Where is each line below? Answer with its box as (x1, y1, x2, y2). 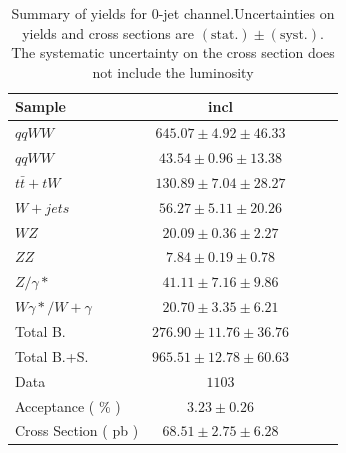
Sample (15, 96, 66, 117)
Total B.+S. (15, 345, 89, 366)
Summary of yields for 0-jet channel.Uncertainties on (11, 3, 335, 23)
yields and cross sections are (22, 22, 195, 43)
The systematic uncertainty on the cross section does (11, 42, 335, 63)
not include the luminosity (92, 61, 254, 82)
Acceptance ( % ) (15, 395, 121, 416)
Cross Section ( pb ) (15, 420, 139, 441)
